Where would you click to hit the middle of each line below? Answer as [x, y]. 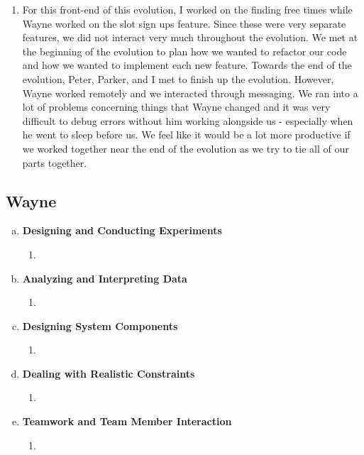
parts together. [55, 162]
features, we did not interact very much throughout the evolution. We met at [190, 37]
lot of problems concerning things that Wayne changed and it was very [176, 107]
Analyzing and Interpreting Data [105, 278]
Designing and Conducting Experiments [122, 230]
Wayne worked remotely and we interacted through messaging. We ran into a [190, 93]
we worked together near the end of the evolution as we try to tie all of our [186, 148]
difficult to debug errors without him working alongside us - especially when [188, 120]
